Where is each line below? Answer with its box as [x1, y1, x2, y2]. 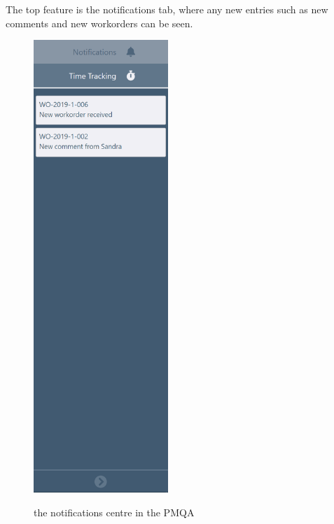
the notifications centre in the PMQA [34, 504, 195, 519]
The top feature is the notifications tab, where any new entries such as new [6, 2, 328, 16]
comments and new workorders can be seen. [6, 15, 193, 30]
